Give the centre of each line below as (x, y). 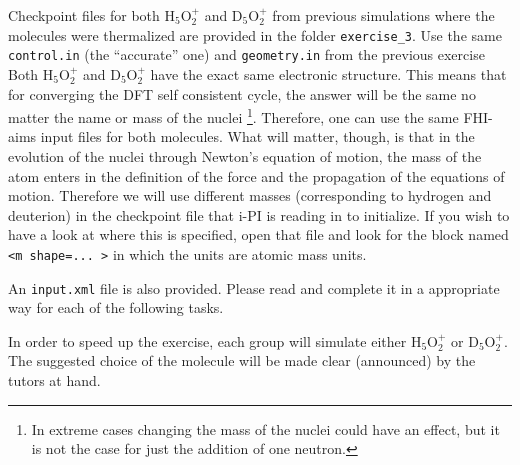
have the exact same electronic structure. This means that (328, 73)
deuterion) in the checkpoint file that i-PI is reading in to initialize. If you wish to (259, 214)
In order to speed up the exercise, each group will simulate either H (215, 340)
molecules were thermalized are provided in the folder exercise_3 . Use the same (255, 34)
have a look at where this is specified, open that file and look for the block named (258, 234)
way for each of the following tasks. (116, 307)
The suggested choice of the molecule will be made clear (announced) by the (242, 360)
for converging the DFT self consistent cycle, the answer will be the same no (242, 93)
